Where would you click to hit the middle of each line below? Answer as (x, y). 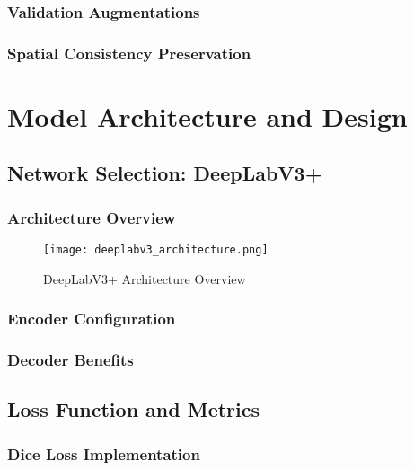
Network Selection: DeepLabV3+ (165, 173)
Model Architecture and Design (207, 115)
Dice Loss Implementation (104, 453)
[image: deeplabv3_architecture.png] (156, 250)
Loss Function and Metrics (134, 409)
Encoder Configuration (92, 319)
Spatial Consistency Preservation (129, 53)
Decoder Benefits (70, 360)
